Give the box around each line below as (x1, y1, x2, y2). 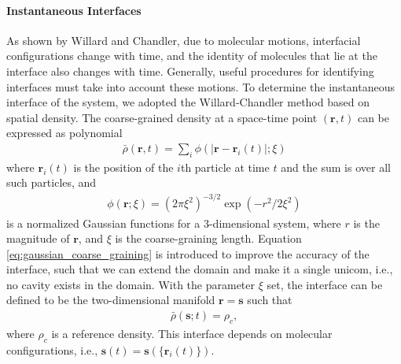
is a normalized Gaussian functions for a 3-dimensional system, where (6, 214, 341, 231)
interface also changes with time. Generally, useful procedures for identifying (6, 62, 374, 79)
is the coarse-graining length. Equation (115, 230, 302, 247)
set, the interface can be (267, 276, 383, 292)
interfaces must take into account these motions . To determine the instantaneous (6, 78, 395, 95)
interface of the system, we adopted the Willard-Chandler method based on (6, 94, 370, 110)
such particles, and (6, 174, 97, 191)
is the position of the (73, 158, 174, 175)
